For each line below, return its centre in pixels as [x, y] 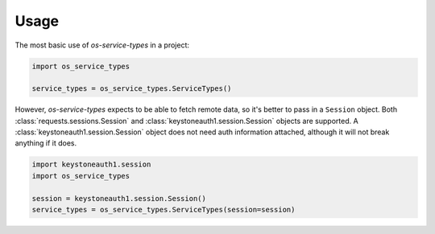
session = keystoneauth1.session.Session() [119, 198]
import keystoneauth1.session [91, 164]
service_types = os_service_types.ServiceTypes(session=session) [164, 210]
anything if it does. [46, 143]
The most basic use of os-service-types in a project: [102, 45]
